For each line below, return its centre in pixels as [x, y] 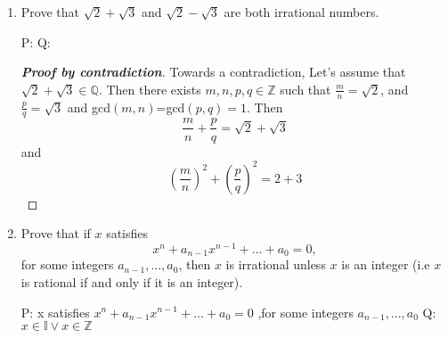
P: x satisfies [55, 312]
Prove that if [56, 233]
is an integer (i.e [386, 264]
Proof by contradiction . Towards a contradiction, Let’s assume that [213, 72]
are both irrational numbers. [301, 12]
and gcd [89, 107]
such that [305, 89]
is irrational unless [276, 264]
